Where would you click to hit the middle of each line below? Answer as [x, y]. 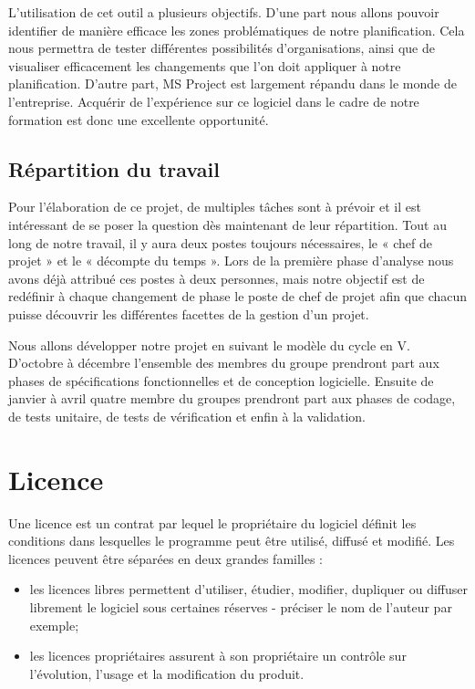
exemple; [54, 625]
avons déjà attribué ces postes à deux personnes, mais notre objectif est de [217, 278]
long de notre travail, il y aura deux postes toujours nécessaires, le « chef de [220, 242]
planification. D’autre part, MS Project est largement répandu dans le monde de [232, 84]
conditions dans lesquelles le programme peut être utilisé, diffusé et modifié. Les [232, 541]
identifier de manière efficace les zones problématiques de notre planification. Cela [237, 30]
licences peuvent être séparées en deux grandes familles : [166, 558]
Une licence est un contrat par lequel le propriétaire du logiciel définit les [212, 522]
